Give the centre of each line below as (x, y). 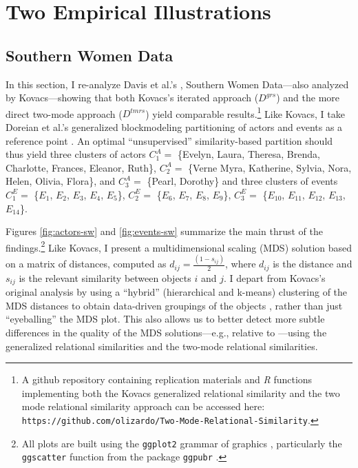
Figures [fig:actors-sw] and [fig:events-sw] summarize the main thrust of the (164, 231)
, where (240, 264)
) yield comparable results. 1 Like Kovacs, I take (245, 112)
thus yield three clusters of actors (76, 154)
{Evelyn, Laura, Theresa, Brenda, (249, 154)
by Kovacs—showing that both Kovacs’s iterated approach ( (132, 98)
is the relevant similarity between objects (105, 277)
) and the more (308, 98)
